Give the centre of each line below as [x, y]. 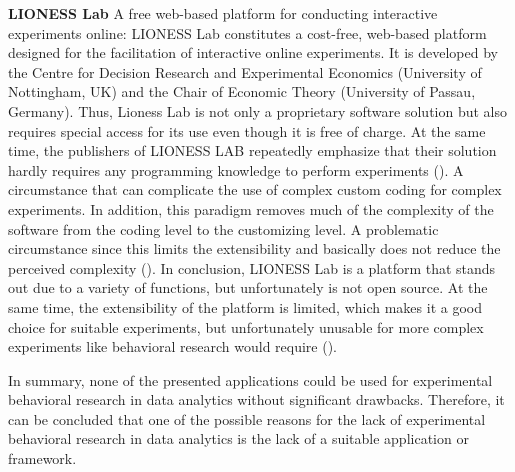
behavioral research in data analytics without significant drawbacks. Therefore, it [256, 399]
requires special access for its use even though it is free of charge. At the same [247, 130]
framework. [42, 458]
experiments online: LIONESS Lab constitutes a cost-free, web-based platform [247, 32]
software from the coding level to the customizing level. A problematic [223, 228]
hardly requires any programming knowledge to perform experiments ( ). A [236, 169]
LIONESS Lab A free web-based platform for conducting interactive [223, 13]
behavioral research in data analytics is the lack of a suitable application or [238, 438]
